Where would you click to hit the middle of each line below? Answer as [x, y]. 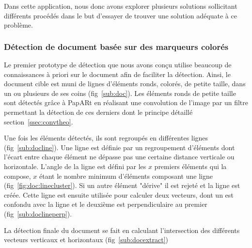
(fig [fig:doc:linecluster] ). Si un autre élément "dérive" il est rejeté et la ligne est [122, 185]
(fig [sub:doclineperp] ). [38, 213]
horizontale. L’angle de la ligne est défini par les [75, 166]
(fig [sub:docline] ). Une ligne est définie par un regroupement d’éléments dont [119, 147]
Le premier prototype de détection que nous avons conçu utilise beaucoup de [118, 64]
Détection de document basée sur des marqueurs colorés [116, 46]
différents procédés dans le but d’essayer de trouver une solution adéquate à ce [120, 15]
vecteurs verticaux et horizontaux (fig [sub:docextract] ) [86, 240]
